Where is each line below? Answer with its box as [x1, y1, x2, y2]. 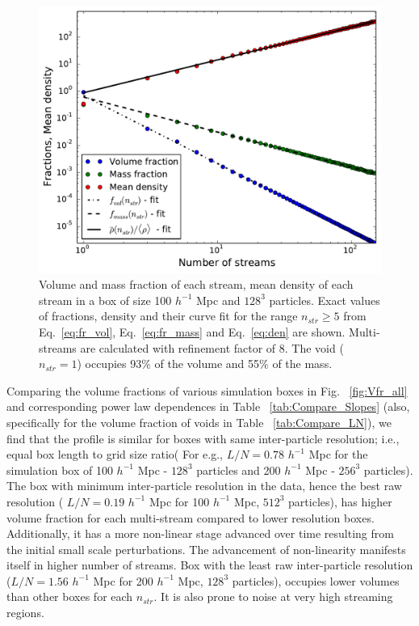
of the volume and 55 [154, 355, 260, 372]
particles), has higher [288, 493, 392, 510]
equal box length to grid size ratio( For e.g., [6, 446, 223, 463]
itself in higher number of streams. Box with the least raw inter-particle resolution [6, 556, 413, 573]
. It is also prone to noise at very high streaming [153, 588, 393, 605]
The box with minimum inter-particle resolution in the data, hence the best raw [6, 477, 402, 494]
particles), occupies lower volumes [232, 572, 400, 589]
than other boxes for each [6, 588, 133, 605]
